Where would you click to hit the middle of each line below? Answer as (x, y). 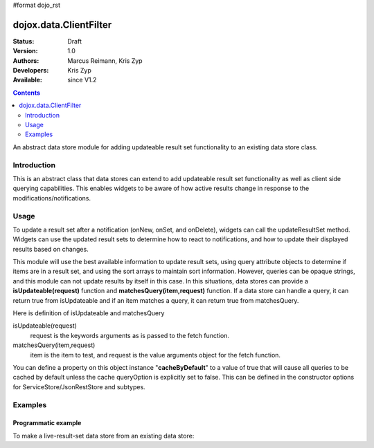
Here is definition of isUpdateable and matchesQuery (89, 313)
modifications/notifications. (52, 198)
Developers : (31, 71)
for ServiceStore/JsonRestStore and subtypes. (79, 386)
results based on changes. (51, 249)
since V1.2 (82, 80)
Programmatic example (47, 423)
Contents (27, 93)
